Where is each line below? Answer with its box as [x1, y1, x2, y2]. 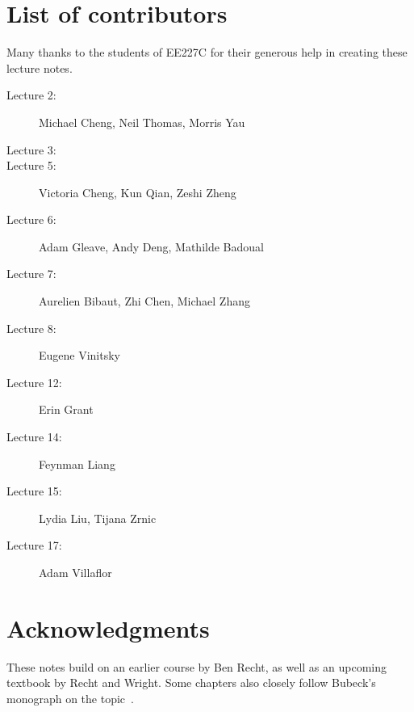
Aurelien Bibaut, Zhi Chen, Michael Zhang [39, 293, 250, 310]
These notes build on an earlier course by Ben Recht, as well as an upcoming [6, 658, 387, 675]
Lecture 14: [6, 428, 62, 445]
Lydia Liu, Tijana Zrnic [39, 509, 157, 526]
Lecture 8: [6, 319, 56, 336]
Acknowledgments [6, 611, 210, 644]
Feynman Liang [39, 455, 115, 472]
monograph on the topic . [6, 689, 134, 706]
